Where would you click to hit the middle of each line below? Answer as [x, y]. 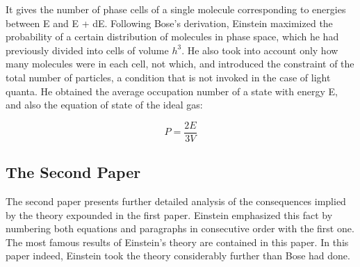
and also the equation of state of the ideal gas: [104, 105]
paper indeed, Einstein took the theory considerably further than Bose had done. [178, 256]
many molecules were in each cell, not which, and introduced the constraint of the [180, 64]
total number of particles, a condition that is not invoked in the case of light [168, 77]
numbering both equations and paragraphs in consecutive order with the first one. [180, 228]
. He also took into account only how [260, 50]
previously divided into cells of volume [87, 50]
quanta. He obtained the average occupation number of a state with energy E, [172, 91]
